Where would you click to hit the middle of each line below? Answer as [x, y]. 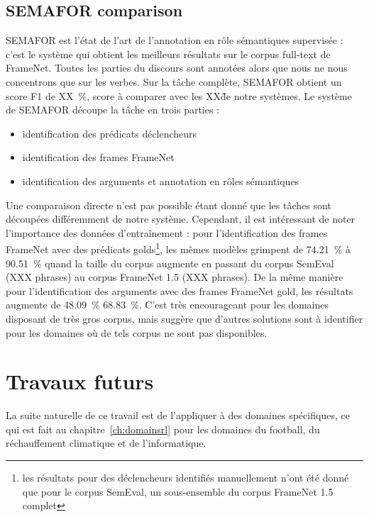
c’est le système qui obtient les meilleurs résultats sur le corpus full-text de [168, 54]
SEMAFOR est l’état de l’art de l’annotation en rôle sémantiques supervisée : [175, 40]
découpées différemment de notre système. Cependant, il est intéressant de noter [181, 219]
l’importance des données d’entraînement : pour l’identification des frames [167, 232]
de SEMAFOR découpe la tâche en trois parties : [113, 110]
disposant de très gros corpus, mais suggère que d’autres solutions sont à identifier [184, 318]
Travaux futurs [80, 381]
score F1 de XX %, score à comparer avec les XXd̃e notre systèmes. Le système [179, 95]
